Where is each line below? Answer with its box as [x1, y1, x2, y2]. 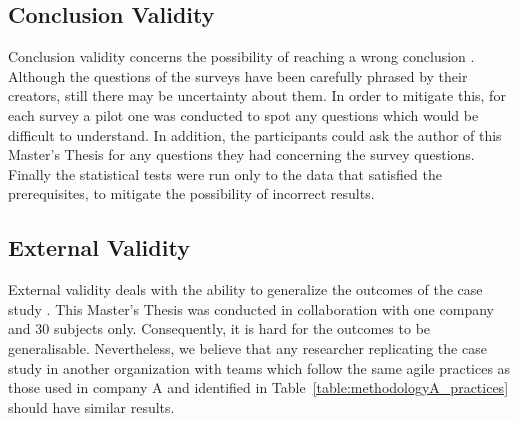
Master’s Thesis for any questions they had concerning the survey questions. [8, 144, 475, 165]
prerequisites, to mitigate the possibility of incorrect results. [8, 183, 375, 204]
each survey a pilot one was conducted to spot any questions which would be [8, 104, 479, 125]
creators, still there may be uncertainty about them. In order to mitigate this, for [8, 85, 506, 106]
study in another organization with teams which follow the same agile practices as [8, 357, 511, 378]
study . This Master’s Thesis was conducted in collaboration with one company [8, 298, 494, 319]
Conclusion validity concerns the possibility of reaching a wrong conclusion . [8, 46, 475, 67]
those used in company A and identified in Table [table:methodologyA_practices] [8, 377, 509, 398]
